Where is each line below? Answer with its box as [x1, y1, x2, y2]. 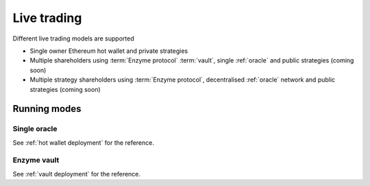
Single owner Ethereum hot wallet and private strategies [29, 47, 188, 55]
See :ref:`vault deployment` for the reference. [12, 170, 140, 178]
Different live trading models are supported [12, 34, 134, 43]
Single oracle [12, 124, 58, 134]
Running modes [12, 103, 82, 115]
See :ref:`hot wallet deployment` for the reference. [12, 138, 154, 147]
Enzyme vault [12, 155, 60, 165]
